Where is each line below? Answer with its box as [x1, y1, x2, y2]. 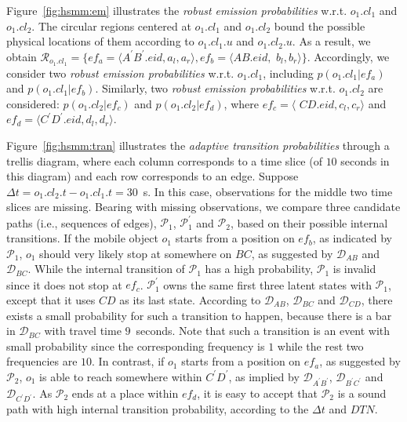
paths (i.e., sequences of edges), [6, 214, 157, 231]
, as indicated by [312, 230, 392, 246]
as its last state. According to [119, 291, 261, 307]
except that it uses [6, 291, 96, 307]
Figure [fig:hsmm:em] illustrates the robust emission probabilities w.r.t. [6, 2, 347, 18]
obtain [6, 48, 37, 64]
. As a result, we [292, 33, 371, 49]
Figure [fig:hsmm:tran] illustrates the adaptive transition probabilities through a [6, 137, 390, 154]
